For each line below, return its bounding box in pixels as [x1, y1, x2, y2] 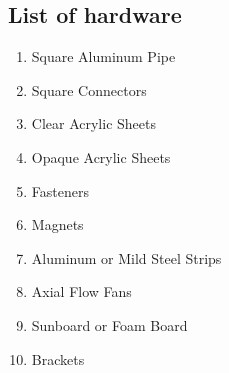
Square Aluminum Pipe [31, 46, 176, 67]
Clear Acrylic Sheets [31, 113, 156, 134]
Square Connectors [31, 79, 147, 100]
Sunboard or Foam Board [31, 314, 188, 335]
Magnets [31, 214, 84, 235]
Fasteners [31, 180, 89, 201]
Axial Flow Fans [31, 281, 132, 302]
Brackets [31, 348, 85, 369]
